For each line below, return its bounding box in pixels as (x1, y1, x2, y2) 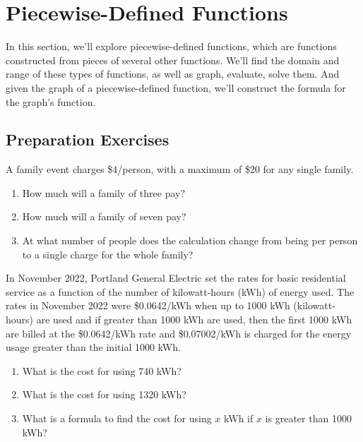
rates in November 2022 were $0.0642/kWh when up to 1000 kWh (6, 298, 290, 313)
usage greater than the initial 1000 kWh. (6, 340, 181, 354)
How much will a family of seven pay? (22, 209, 186, 224)
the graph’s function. (6, 94, 96, 109)
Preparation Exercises (6, 129, 169, 150)
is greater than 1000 (265, 411, 352, 426)
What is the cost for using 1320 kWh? (22, 387, 186, 402)
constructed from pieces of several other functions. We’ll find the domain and (6, 52, 340, 67)
